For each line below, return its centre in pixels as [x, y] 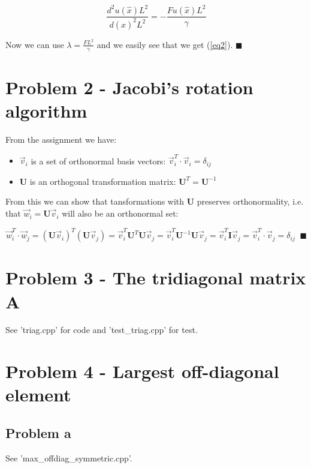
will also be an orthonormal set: [120, 213]
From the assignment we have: [61, 139]
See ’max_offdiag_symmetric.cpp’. [69, 457]
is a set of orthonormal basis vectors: [98, 160]
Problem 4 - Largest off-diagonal [142, 371]
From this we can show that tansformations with [95, 201]
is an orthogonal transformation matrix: [103, 181]
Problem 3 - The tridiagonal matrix [156, 277]
